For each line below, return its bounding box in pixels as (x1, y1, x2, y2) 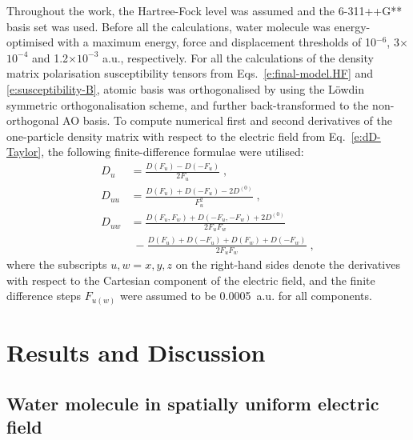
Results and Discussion (6, 335, 266, 368)
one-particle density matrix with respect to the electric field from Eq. (6, 127, 346, 144)
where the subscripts (6, 256, 107, 273)
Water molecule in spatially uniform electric (6, 390, 379, 415)
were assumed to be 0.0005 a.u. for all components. (119, 287, 372, 304)
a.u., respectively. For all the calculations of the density (102, 49, 374, 66)
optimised (6, 34, 54, 50)
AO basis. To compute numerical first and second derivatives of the (62, 112, 392, 129)
